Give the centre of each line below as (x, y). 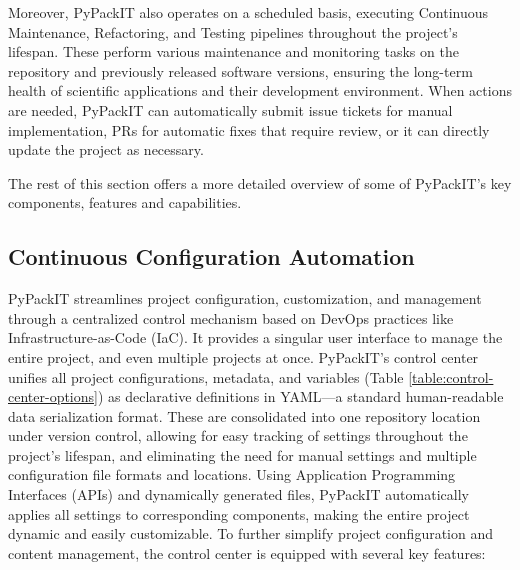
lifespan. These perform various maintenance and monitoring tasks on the (233, 51)
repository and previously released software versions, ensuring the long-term (240, 70)
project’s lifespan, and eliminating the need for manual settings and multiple (242, 454)
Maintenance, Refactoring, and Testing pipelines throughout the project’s (233, 31)
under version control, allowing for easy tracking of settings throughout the (238, 435)
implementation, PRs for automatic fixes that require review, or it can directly (249, 129)
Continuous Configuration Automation (211, 256)
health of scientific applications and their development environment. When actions (260, 90)
